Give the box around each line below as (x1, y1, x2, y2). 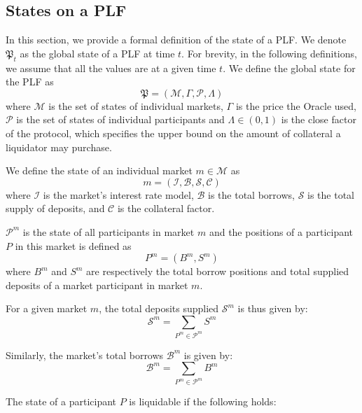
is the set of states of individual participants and (16, 112, 225, 127)
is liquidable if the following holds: (129, 394, 277, 409)
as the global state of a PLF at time (20, 45, 175, 60)
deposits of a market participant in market (6, 277, 188, 292)
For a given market (6, 301, 88, 316)
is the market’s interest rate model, (43, 187, 194, 202)
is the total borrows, (208, 187, 295, 202)
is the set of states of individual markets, (48, 98, 223, 113)
